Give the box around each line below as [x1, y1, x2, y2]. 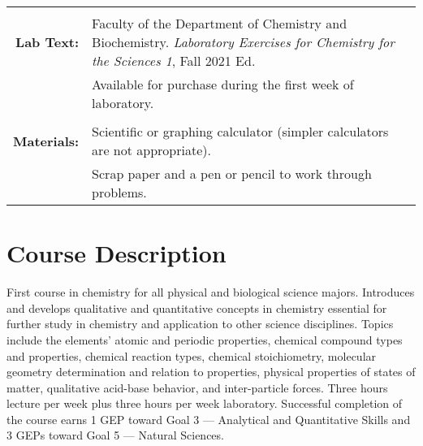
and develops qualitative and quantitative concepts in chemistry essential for [6, 299, 387, 316]
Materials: [13, 131, 80, 150]
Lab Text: [15, 32, 80, 51]
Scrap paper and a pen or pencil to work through [92, 164, 372, 183]
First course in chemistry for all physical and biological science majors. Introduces [6, 284, 415, 301]
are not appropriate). [92, 141, 211, 159]
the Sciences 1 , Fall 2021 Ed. [92, 51, 256, 70]
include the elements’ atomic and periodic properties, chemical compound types [6, 331, 403, 348]
